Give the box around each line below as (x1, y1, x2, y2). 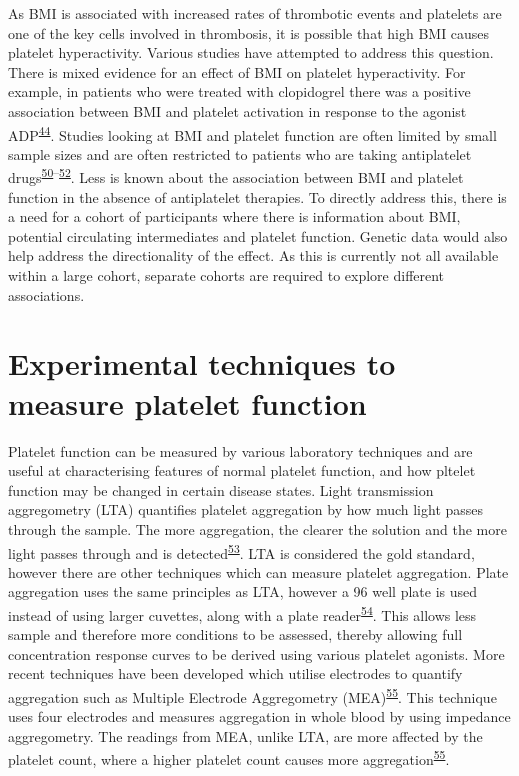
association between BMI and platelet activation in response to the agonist (8, 100, 467, 121)
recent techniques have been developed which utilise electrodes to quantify (8, 663, 463, 684)
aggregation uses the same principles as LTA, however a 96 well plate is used (8, 581, 477, 602)
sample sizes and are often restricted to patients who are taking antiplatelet (8, 143, 472, 164)
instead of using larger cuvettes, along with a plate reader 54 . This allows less (8, 601, 477, 625)
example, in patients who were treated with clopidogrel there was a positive (8, 81, 471, 102)
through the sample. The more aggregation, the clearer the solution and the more (8, 518, 507, 539)
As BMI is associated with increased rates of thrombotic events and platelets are (8, 3, 502, 23)
